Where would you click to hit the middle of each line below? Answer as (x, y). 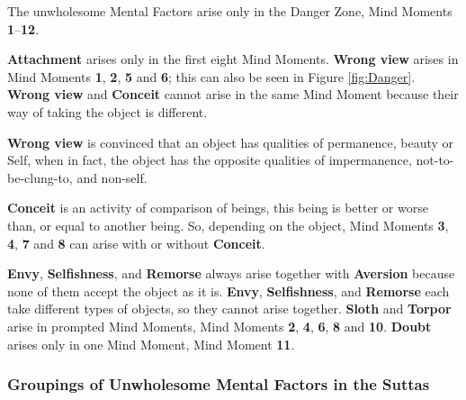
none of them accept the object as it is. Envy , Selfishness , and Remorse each (229, 291)
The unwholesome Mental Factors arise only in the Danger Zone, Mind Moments (230, 11)
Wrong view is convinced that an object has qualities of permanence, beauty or (231, 142)
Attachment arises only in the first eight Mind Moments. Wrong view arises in (233, 59)
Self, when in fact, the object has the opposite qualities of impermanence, (210, 160)
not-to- (435, 160)
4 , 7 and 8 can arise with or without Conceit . (136, 243)
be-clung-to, (40, 177)
